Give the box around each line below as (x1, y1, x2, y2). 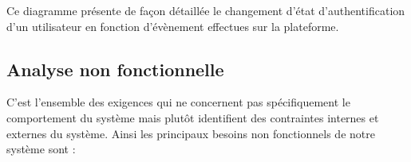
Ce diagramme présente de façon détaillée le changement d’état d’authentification (6, 2, 405, 18)
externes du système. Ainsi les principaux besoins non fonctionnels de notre (6, 125, 375, 141)
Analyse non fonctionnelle (6, 56, 224, 81)
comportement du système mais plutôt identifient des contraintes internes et (6, 109, 379, 125)
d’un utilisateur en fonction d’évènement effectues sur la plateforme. (6, 17, 339, 34)
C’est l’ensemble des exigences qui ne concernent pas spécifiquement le (6, 94, 350, 110)
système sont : (6, 141, 76, 157)
